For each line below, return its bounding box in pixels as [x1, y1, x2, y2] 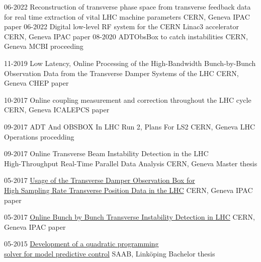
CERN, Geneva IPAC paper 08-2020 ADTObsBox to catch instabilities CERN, [4, 31, 248, 41]
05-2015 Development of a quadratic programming [4, 238, 159, 249]
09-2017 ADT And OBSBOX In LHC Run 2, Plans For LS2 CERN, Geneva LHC [4, 121, 255, 132]
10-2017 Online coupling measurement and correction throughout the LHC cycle [4, 94, 251, 105]
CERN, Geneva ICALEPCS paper [4, 104, 110, 115]
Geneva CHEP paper [4, 78, 69, 88]
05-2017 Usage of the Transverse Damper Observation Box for [4, 175, 195, 185]
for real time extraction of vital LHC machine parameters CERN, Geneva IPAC [4, 11, 250, 22]
